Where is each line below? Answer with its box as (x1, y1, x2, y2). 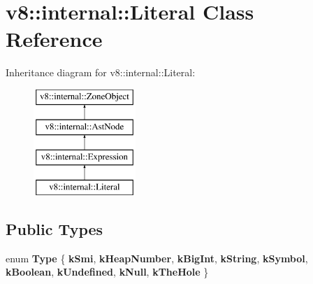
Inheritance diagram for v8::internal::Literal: (6, 65, 196, 80)
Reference (6, 24, 103, 53)
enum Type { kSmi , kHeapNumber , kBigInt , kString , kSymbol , (6, 250, 308, 265)
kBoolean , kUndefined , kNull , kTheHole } (6, 264, 209, 279)
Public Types (6, 218, 103, 240)
